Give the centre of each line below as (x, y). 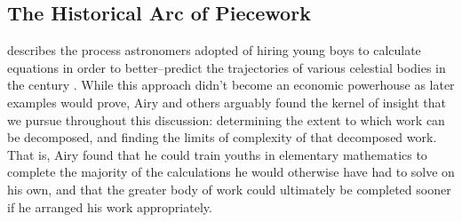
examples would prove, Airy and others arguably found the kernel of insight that (227, 102)
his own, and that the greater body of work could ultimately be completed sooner (229, 189)
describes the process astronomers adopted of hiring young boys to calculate (214, 50)
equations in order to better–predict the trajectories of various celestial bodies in (227, 67)
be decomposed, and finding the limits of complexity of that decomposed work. (222, 137)
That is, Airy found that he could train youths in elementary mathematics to (217, 154)
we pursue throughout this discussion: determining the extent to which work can (226, 119)
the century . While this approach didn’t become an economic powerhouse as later (231, 85)
